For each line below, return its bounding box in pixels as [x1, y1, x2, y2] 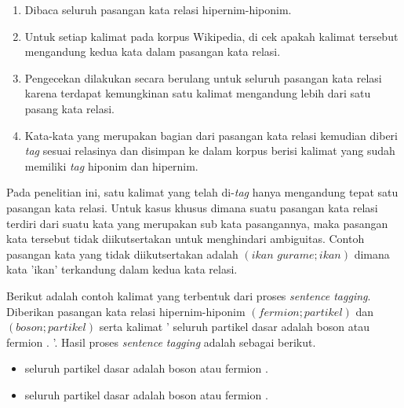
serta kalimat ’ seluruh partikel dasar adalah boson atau [99, 318, 369, 335]
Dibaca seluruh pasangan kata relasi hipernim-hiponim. [24, 2, 292, 17]
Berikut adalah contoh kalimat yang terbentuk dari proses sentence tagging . [6, 287, 371, 303]
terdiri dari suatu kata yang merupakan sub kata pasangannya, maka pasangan [6, 215, 388, 231]
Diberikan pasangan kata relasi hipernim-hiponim [6, 303, 246, 319]
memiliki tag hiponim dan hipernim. [24, 157, 198, 174]
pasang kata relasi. [24, 100, 115, 116]
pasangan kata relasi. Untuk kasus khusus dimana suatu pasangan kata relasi [6, 199, 378, 215]
